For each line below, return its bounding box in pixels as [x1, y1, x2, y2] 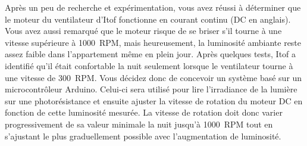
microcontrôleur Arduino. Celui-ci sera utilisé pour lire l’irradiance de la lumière [5, 83, 297, 95]
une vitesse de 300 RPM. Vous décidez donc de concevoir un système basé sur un [5, 71, 302, 83]
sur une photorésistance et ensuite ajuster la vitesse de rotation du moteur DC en [5, 94, 303, 107]
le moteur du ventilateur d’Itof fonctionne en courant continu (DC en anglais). [5, 13, 291, 25]
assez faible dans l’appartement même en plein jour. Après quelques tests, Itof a [5, 48, 296, 60]
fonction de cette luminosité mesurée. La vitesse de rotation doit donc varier [5, 106, 283, 119]
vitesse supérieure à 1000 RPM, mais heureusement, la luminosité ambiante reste [5, 36, 302, 48]
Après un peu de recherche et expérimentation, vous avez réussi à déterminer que [5, 1, 301, 13]
